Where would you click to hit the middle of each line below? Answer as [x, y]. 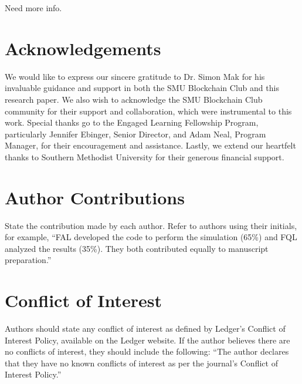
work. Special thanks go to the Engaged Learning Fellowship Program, [132, 122]
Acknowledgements [83, 48]
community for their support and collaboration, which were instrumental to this [148, 111]
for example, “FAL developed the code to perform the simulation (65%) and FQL [151, 237]
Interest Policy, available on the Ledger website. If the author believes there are [147, 340]
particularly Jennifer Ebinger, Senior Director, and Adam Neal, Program [135, 134]
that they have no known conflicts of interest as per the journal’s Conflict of [141, 363]
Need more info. [33, 8]
